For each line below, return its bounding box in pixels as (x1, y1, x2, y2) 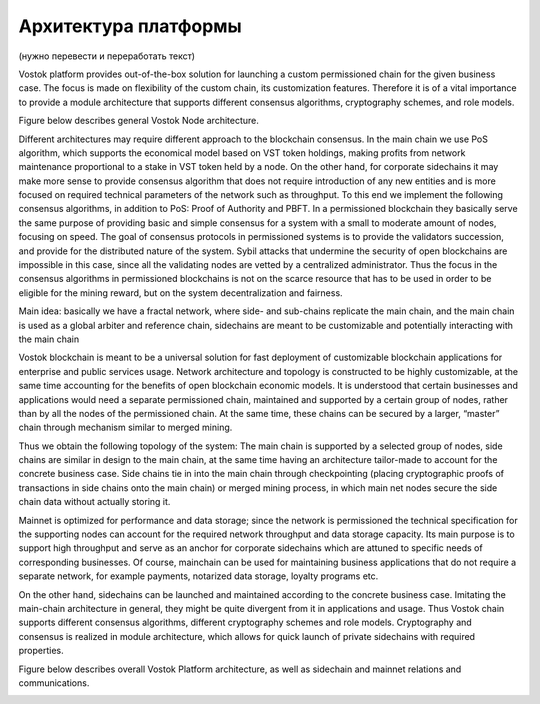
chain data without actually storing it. (18, 496, 171, 508)
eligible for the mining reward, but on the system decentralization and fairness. (18, 286, 344, 299)
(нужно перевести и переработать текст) (18, 50, 195, 62)
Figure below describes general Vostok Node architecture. (18, 115, 260, 127)
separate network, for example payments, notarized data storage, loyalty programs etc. (18, 570, 379, 582)
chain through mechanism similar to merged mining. (18, 421, 233, 434)
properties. (18, 645, 64, 657)
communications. (18, 676, 90, 689)
